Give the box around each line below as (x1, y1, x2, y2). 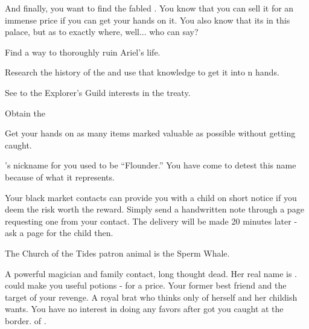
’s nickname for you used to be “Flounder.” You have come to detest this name (5, 159, 296, 171)
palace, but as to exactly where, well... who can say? (5, 25, 199, 38)
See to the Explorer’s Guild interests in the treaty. (5, 86, 191, 98)
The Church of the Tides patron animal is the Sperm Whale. (5, 246, 230, 259)
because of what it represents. (5, 170, 115, 183)
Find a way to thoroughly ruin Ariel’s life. (5, 45, 161, 58)
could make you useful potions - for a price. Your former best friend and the (5, 279, 287, 292)
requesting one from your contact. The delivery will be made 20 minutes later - (5, 214, 298, 227)
